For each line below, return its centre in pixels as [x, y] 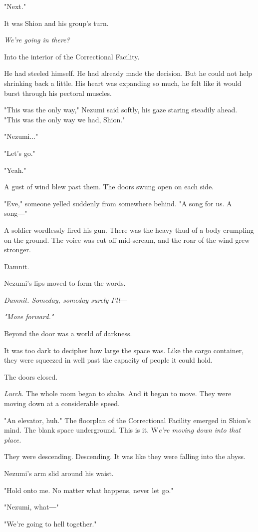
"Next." [15, 6]
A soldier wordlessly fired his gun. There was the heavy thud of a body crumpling [129, 230]
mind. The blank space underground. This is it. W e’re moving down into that [123, 430]
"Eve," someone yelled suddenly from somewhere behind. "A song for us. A [118, 203]
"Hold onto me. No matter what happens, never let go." [89, 490]
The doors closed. [31, 376]
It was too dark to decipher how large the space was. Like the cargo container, [124, 350]
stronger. [17, 250]
